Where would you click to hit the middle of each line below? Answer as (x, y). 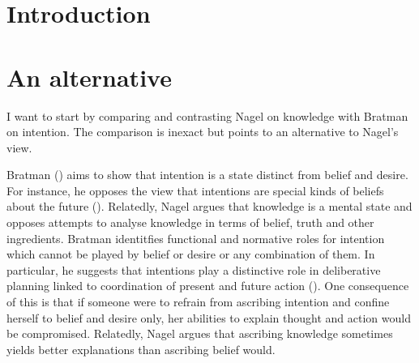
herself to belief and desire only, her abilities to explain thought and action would (209, 317)
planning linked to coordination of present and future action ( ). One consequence (208, 286)
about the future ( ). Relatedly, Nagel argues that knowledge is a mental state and (209, 206)
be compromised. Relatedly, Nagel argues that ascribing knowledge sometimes (200, 333)
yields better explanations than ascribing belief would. (141, 349)
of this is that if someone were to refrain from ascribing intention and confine (198, 302)
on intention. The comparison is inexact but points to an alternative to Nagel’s (203, 132)
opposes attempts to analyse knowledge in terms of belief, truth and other (190, 222)
